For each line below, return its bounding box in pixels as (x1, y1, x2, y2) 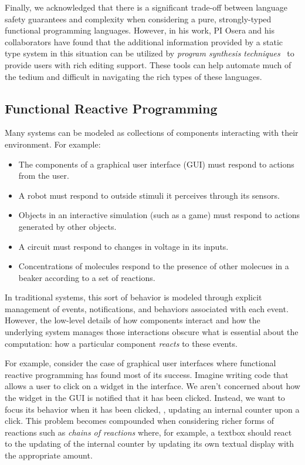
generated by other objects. (18, 220, 117, 232)
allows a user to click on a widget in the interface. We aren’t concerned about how (5, 380, 300, 392)
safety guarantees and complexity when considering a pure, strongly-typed (5, 12, 272, 25)
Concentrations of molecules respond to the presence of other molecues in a (18, 260, 289, 272)
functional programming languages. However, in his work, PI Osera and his (5, 24, 274, 36)
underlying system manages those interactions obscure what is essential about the (5, 326, 299, 338)
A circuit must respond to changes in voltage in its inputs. (18, 240, 229, 252)
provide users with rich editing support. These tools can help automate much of (5, 58, 292, 71)
